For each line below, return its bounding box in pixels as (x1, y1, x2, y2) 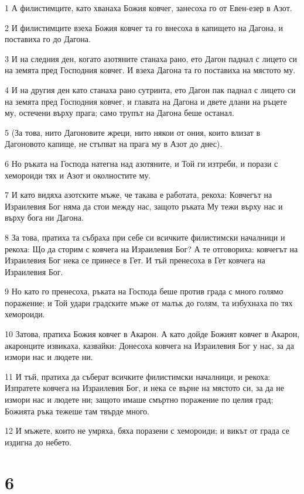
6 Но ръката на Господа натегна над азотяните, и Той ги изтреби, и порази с (5, 157, 278, 169)
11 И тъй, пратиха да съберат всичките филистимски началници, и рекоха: (5, 370, 271, 382)
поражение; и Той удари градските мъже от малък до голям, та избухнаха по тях (5, 296, 293, 308)
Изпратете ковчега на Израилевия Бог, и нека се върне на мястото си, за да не (5, 382, 284, 394)
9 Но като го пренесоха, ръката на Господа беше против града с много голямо (5, 285, 283, 297)
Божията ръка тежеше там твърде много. (5, 404, 149, 417)
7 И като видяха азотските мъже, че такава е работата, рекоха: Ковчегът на (5, 188, 272, 201)
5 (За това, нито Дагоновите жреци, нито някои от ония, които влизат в (5, 126, 261, 138)
